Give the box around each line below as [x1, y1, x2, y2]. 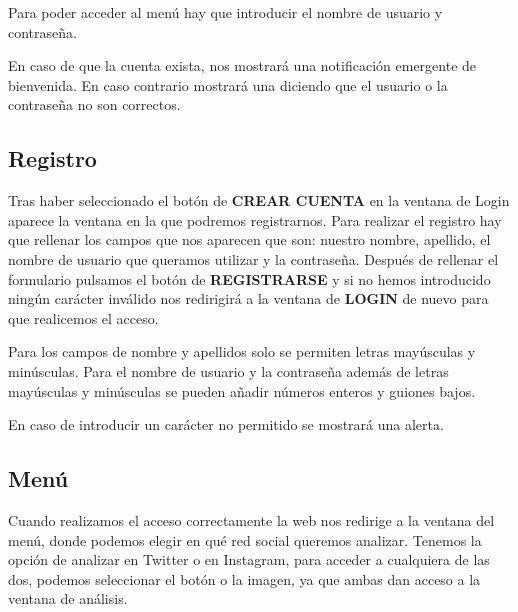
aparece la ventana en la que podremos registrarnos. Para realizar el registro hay [8, 209, 502, 230]
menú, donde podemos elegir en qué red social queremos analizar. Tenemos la [8, 529, 482, 550]
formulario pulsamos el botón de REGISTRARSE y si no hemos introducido [8, 268, 491, 289]
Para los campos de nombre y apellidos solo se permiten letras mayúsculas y [8, 341, 476, 362]
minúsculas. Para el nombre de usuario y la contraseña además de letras [8, 360, 449, 381]
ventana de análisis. [8, 588, 128, 609]
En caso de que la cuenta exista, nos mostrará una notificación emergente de [8, 55, 477, 76]
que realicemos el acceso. [8, 307, 159, 328]
